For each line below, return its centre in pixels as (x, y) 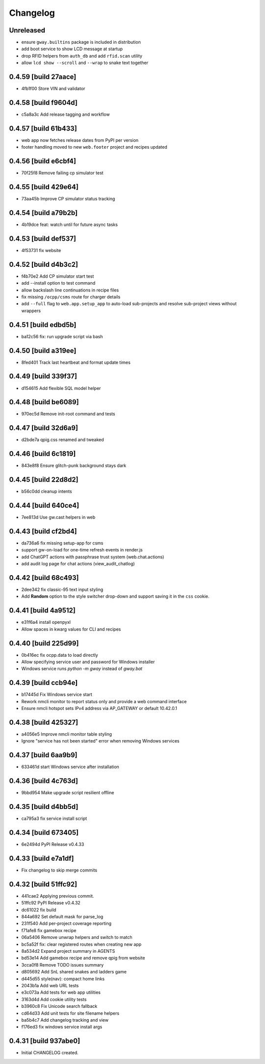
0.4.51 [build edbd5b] (43, 325)
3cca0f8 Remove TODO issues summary (63, 965)
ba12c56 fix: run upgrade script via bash (62, 336)
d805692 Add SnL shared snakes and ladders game (74, 972)
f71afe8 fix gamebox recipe (49, 930)
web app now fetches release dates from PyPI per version (80, 140)
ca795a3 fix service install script (54, 819)
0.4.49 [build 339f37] (43, 376)
